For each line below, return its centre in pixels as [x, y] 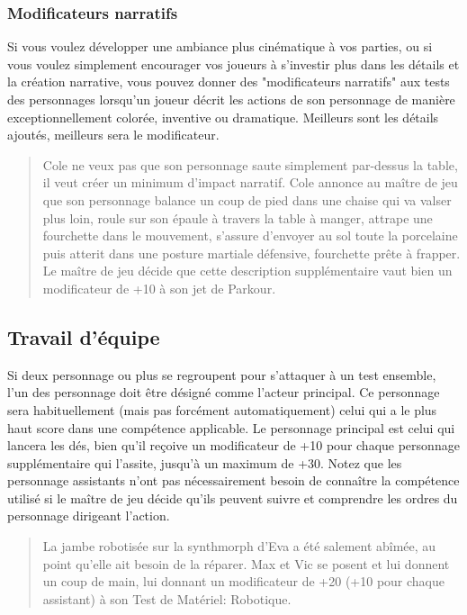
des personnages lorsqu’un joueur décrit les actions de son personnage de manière [231, 99]
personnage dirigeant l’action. [89, 516]
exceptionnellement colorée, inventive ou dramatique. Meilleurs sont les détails [223, 117]
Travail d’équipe [84, 336]
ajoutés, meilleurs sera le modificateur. [113, 135]
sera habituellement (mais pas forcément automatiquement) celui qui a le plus [222, 409]
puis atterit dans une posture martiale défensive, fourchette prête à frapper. [251, 253]
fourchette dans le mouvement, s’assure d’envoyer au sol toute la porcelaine [250, 235]
